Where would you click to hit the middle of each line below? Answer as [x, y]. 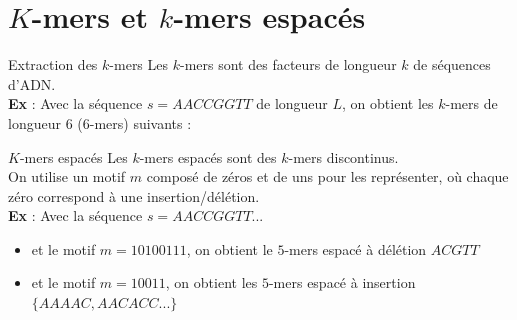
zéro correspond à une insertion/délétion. [134, 195]
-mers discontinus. [343, 156]
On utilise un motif [67, 176]
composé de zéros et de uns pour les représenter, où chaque [327, 176]
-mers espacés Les [73, 156]
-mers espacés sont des [208, 156]
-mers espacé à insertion [342, 282]
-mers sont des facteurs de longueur [288, 64]
